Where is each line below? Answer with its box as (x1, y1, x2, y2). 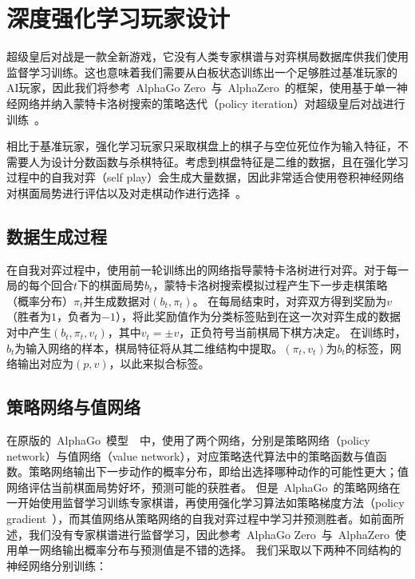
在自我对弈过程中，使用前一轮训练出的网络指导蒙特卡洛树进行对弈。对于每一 (6, 261, 409, 278)
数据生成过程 (6, 223, 107, 248)
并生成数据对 (83, 292, 151, 309)
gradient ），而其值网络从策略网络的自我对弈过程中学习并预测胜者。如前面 (6, 510, 393, 526)
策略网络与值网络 (6, 394, 140, 419)
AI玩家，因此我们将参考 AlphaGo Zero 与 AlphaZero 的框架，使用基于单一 (6, 79, 397, 96)
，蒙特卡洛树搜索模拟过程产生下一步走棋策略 (152, 277, 388, 293)
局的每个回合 (6, 277, 73, 293)
